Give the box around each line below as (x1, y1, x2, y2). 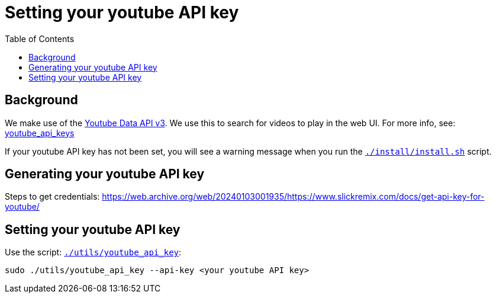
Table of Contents (5, 33, 75, 44)
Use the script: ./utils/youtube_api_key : (5, 247, 182, 258)
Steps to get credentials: (5, 191, 100, 202)
